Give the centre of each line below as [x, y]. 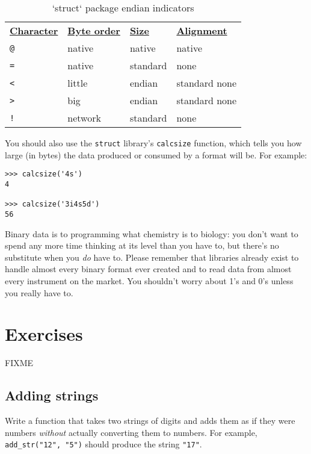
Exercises [44, 334]
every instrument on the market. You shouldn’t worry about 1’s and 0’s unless [149, 280]
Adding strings [52, 395]
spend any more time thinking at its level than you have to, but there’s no [142, 245]
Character [34, 30]
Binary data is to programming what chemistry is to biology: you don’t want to [152, 233]
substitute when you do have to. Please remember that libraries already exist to [152, 257]
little [78, 83]
